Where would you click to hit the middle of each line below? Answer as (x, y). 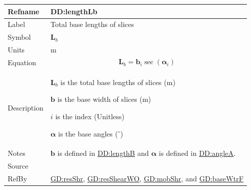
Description (26, 108)
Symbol (19, 37)
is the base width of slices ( (100, 99)
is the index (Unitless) (90, 116)
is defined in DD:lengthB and (103, 153)
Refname (23, 11)
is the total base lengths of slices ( (114, 82)
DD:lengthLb (74, 11)
